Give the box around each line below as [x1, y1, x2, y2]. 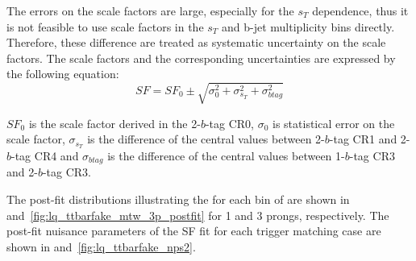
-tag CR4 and [11, 147, 79, 164]
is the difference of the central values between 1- [107, 147, 345, 164]
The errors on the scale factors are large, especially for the [6, 2, 294, 19]
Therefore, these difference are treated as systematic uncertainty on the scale [6, 34, 386, 51]
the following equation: [6, 65, 119, 82]
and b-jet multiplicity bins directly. [222, 18, 395, 35]
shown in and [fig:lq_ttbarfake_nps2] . [6, 238, 196, 255]
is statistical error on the [272, 114, 395, 131]
